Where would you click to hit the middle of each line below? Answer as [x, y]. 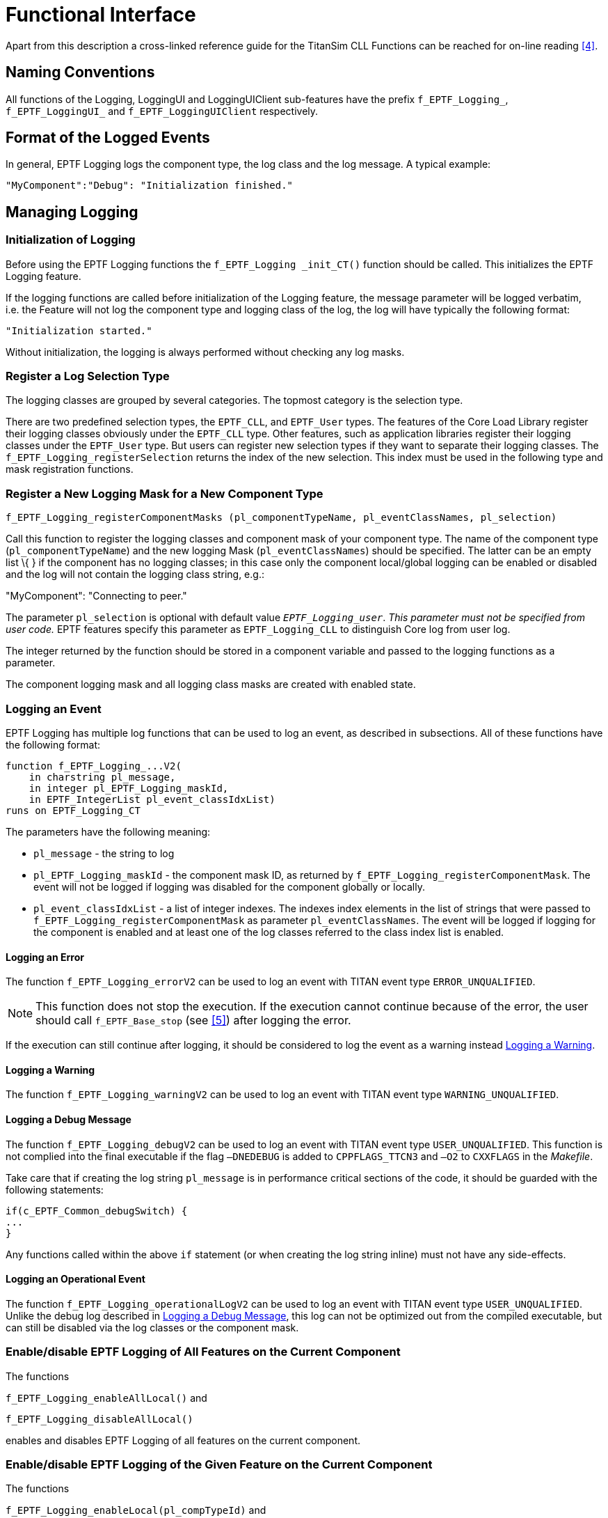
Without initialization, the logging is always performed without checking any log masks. [205, 352]
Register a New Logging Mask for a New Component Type [165, 493]
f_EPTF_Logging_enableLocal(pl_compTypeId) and [136, 1510]
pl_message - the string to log [104, 853]
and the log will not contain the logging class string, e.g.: [135, 574]
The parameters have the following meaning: [108, 831]
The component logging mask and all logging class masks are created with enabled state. [211, 684]
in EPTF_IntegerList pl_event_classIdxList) [152, 799]
